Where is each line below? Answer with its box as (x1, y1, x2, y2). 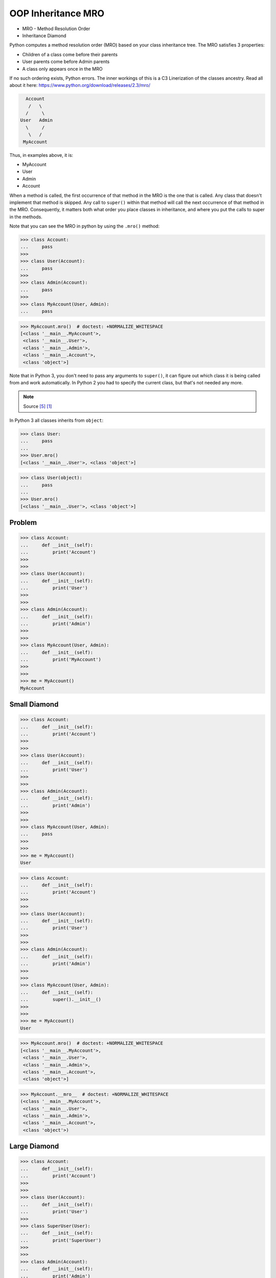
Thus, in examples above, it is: (9, 152, 74, 158)
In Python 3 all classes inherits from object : (9, 417, 104, 424)
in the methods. (9, 214, 43, 220)
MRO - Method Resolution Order (22, 26, 90, 32)
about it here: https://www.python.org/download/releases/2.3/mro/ (9, 82, 151, 88)
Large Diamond (9, 1142, 59, 1151)
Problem (9, 518, 37, 527)
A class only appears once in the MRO (22, 65, 103, 72)
